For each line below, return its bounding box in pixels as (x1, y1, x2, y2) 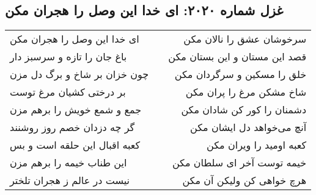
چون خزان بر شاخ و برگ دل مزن (10, 67, 149, 82)
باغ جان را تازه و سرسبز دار (10, 49, 127, 64)
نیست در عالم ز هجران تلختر (10, 173, 130, 188)
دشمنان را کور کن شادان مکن (181, 102, 307, 117)
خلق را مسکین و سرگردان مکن (174, 67, 307, 82)
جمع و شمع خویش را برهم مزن (10, 102, 142, 117)
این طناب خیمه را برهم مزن (10, 155, 127, 170)
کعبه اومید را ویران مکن (207, 138, 307, 152)
